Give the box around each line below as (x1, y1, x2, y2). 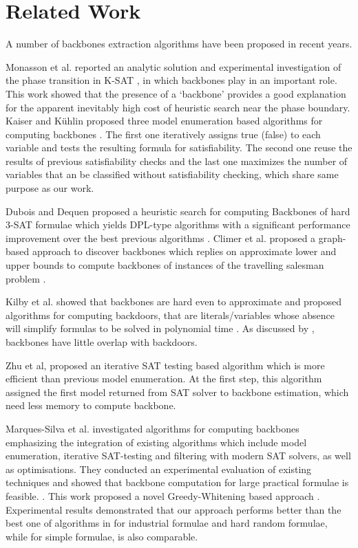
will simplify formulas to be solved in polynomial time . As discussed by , (6, 321, 315, 336)
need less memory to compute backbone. (6, 398, 176, 413)
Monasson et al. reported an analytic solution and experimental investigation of (6, 59, 341, 74)
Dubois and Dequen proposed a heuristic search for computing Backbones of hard (6, 204, 350, 218)
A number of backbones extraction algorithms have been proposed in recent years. (6, 36, 352, 51)
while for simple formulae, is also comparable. (6, 529, 198, 543)
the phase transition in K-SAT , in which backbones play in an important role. (6, 73, 337, 87)
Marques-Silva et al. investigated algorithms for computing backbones (6, 421, 299, 435)
